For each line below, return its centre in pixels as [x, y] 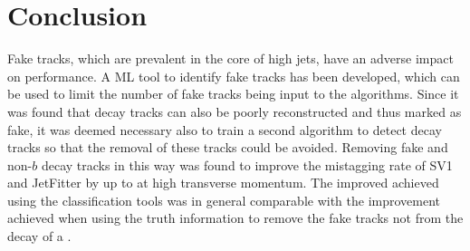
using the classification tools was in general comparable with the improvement [224, 200]
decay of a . [39, 236]
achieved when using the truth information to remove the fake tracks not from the [235, 218]
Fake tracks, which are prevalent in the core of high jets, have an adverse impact [230, 58]
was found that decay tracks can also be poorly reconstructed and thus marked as [235, 111]
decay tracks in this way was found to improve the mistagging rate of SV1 [247, 164]
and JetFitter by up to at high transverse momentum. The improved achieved [223, 183]
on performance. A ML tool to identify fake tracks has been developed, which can [234, 76]
